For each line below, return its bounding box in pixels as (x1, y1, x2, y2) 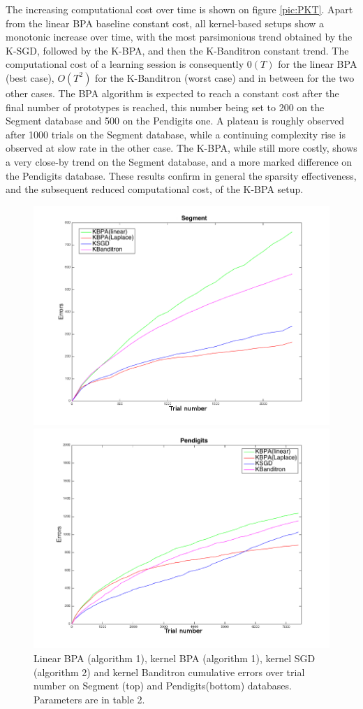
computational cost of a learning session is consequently (6, 57, 244, 71)
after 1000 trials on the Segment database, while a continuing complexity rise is (6, 127, 346, 141)
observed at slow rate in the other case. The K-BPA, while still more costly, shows (6, 141, 357, 155)
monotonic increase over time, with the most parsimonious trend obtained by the (6, 29, 353, 44)
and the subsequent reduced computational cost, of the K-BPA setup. (6, 182, 304, 196)
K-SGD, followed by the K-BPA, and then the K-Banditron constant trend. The (6, 43, 349, 57)
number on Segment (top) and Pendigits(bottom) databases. (34, 678, 292, 693)
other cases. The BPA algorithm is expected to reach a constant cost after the (6, 85, 339, 100)
